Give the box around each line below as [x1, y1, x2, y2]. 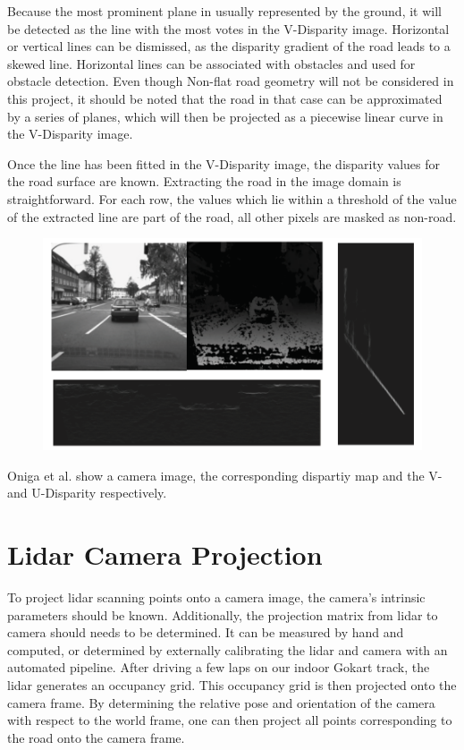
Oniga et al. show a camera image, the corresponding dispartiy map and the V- [7, 465, 443, 484]
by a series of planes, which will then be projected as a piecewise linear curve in [7, 107, 443, 125]
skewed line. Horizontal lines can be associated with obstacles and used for [7, 54, 416, 72]
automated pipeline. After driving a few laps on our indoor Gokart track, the [7, 658, 430, 677]
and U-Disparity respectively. [7, 483, 167, 502]
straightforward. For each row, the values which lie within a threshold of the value [7, 189, 457, 208]
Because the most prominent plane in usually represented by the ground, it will [7, 2, 442, 20]
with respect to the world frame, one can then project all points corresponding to [7, 711, 452, 729]
